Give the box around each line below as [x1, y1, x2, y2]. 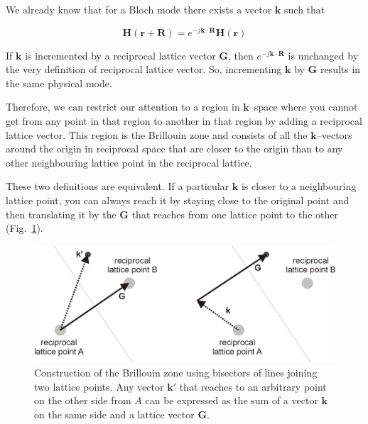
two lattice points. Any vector [34, 379, 164, 394]
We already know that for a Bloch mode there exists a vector [6, 2, 272, 16]
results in [320, 62, 361, 77]
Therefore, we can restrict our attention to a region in [6, 99, 240, 114]
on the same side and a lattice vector [34, 406, 195, 421]
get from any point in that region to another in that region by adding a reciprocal [6, 113, 362, 128]
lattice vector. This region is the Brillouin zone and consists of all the [6, 127, 308, 142]
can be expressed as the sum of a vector [145, 393, 318, 408]
